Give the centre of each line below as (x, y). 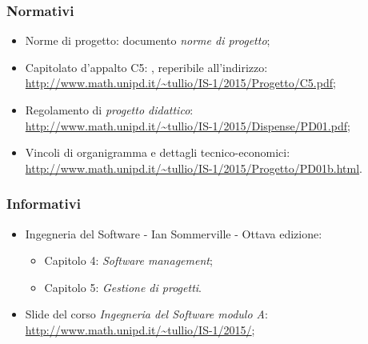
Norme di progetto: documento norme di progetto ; (148, 40)
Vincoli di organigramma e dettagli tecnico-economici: (158, 152)
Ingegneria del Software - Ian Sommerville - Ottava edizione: (174, 233)
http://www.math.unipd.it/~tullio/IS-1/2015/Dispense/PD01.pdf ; (188, 125)
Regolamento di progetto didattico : (109, 110)
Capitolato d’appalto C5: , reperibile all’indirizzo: (146, 67)
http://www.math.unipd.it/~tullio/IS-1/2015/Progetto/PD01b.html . (194, 168)
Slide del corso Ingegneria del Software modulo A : (146, 314)
